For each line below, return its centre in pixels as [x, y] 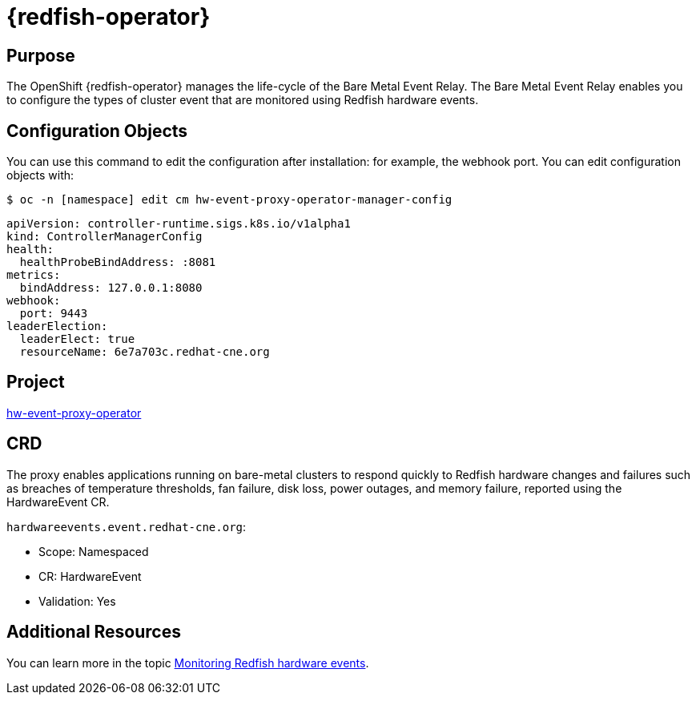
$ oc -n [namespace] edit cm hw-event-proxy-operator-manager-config [229, 200]
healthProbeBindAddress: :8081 [118, 262]
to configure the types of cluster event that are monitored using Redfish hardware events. [243, 100]
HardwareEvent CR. [58, 502]
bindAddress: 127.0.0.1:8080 [111, 288]
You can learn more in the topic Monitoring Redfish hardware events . [188, 663]
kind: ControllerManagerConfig [105, 237]
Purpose [41, 55]
